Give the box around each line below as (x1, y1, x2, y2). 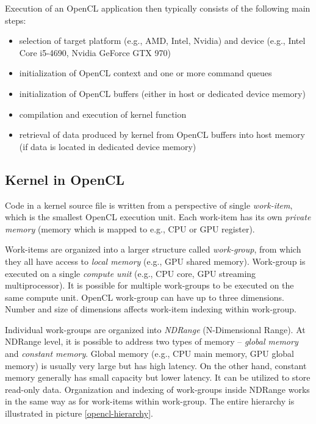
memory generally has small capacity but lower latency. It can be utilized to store (5, 371, 311, 384)
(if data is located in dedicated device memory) (19, 140, 196, 153)
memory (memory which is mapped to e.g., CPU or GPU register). (5, 222, 255, 235)
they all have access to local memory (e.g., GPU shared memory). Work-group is (5, 254, 306, 267)
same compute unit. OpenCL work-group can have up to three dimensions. (5, 290, 284, 303)
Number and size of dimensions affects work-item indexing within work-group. (5, 303, 297, 315)
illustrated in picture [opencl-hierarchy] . (5, 407, 153, 420)
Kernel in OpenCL (5, 170, 125, 189)
